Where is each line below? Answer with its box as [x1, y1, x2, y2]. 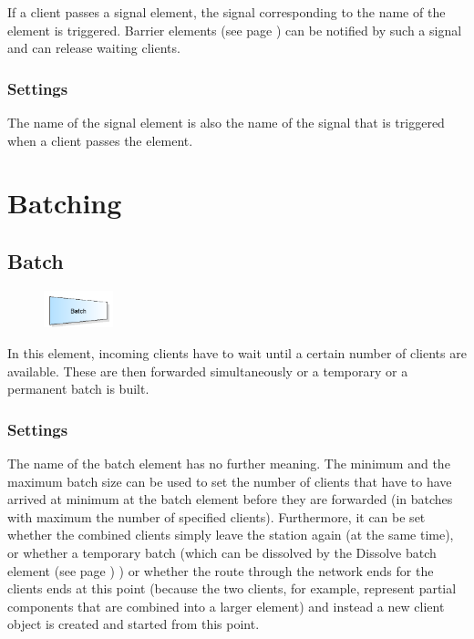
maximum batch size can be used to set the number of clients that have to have [7, 471, 452, 490]
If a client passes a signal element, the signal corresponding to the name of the [7, 3, 446, 21]
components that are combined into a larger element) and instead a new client [7, 596, 445, 615]
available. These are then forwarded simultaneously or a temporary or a [7, 361, 408, 380]
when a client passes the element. [7, 130, 193, 149]
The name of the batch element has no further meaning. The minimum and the [7, 453, 450, 472]
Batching [7, 184, 122, 222]
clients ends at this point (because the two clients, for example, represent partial [7, 579, 457, 598]
